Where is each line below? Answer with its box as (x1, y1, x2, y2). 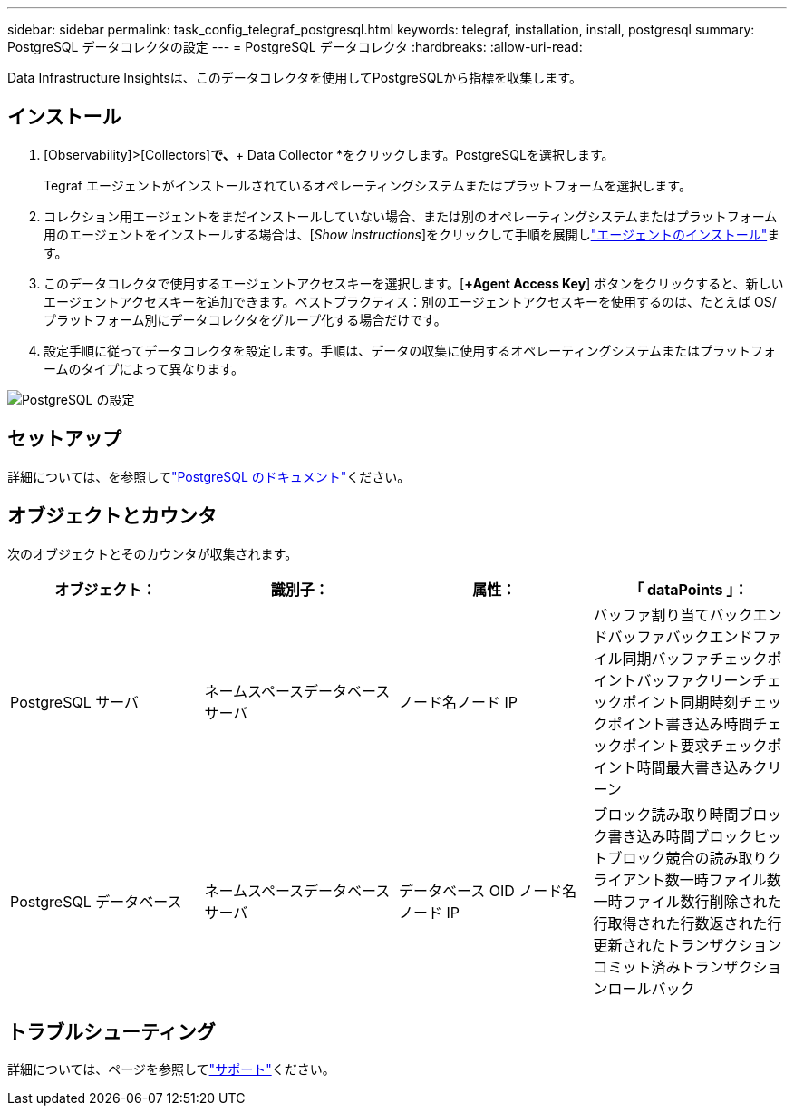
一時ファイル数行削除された (593, 892, 782, 911)
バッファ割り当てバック (593, 605, 753, 624)
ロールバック (607, 979, 695, 998)
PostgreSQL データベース (10, 892, 182, 911)
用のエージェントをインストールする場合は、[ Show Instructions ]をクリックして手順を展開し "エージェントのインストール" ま (44, 226, 780, 242)
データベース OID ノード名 (399, 881, 577, 900)
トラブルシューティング (7, 1020, 216, 1043)
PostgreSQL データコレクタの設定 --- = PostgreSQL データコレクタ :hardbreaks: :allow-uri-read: (7, 39, 583, 54)
